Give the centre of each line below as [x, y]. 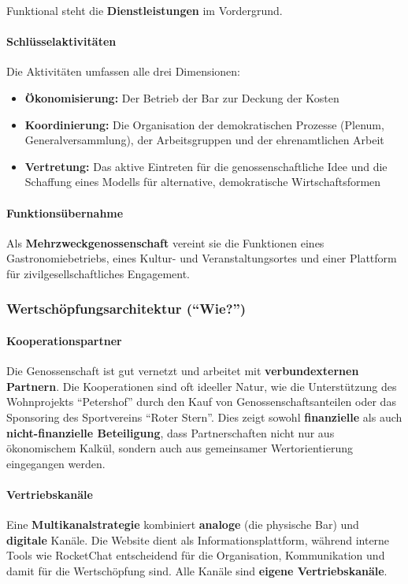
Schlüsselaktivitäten [61, 41]
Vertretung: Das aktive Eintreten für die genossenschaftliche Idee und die [206, 166]
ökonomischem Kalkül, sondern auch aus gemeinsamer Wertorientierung [180, 448]
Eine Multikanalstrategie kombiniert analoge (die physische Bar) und [183, 524]
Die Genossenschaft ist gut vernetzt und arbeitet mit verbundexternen [183, 371]
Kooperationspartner [64, 340]
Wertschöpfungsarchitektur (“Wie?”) [126, 309]
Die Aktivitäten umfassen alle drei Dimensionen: [123, 71]
